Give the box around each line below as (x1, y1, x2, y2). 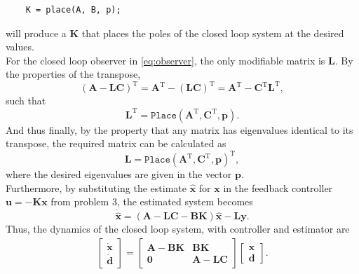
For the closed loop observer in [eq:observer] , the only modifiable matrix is (6, 53, 325, 67)
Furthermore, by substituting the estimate (6, 180, 187, 195)
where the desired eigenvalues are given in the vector (6, 167, 232, 181)
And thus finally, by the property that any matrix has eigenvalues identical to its (6, 122, 353, 137)
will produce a (6, 25, 67, 40)
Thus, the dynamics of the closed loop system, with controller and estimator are (6, 221, 350, 236)
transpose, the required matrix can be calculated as (6, 136, 226, 151)
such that (6, 93, 46, 108)
